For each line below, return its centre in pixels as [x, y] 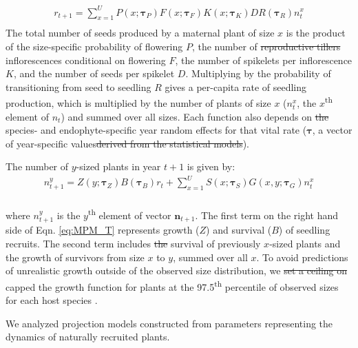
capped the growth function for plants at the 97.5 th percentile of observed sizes [172, 285]
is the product [316, 33]
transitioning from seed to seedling [78, 86]
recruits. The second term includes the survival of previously [133, 243]
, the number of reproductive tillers [266, 46]
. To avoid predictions [302, 257]
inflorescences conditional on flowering [86, 60]
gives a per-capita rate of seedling [236, 86]
